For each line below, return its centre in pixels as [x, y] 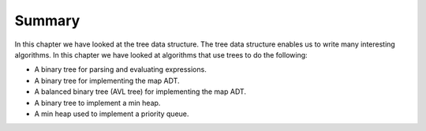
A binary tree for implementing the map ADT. [107, 80]
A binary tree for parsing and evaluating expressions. [120, 69]
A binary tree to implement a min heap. [97, 103]
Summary [47, 21]
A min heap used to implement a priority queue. [112, 114]
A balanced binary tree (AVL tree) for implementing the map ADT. [140, 92]
